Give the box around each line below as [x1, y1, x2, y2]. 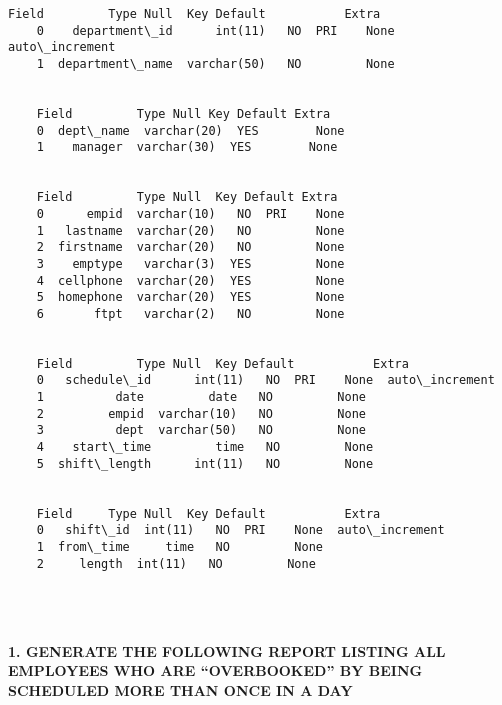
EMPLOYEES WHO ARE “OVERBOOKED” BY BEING [8, 660, 423, 681]
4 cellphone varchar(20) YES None [36, 273, 345, 288]
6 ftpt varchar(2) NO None [36, 306, 345, 321]
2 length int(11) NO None [36, 556, 316, 571]
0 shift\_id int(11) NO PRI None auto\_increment [36, 523, 445, 538]
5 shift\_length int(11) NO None [36, 456, 374, 471]
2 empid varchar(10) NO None [36, 406, 366, 421]
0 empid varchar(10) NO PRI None [36, 206, 345, 221]
